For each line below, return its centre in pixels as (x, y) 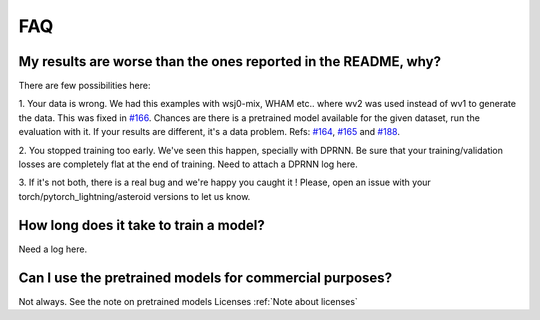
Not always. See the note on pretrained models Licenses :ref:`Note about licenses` (188, 301)
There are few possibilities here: (84, 86)
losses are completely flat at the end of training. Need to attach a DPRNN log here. (188, 164)
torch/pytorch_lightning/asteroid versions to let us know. (134, 196)
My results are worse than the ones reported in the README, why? (230, 61)
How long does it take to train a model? (141, 225)
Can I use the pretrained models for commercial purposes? (205, 277)
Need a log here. (53, 249)
